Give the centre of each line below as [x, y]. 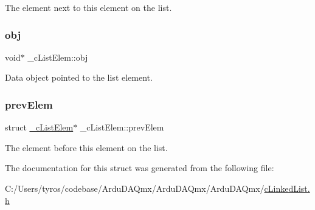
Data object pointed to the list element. [79, 77]
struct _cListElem [39, 127]
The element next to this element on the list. [88, 7]
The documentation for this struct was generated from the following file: [140, 168]
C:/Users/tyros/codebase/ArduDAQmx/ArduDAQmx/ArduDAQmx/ [135, 188]
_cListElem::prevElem [122, 127]
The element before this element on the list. [86, 147]
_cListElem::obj [58, 57]
